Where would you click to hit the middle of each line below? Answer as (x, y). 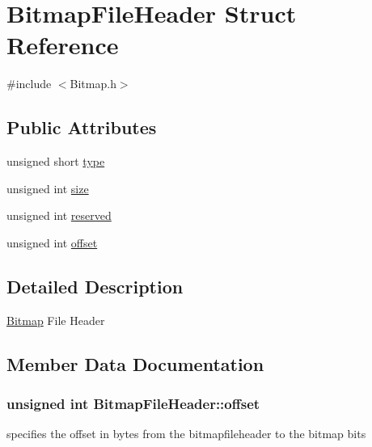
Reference (63, 45)
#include (29, 84)
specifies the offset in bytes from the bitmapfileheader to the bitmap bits (186, 434)
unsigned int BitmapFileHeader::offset (133, 403)
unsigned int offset (52, 242)
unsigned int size (48, 188)
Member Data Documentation (135, 363)
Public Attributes (82, 127)
